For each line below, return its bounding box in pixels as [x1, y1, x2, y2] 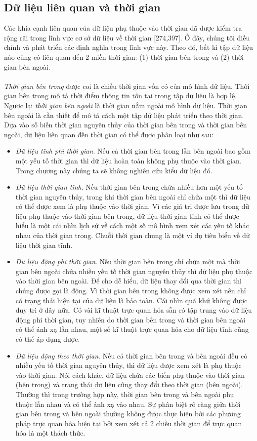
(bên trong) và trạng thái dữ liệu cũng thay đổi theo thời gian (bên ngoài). [15, 379, 243, 390]
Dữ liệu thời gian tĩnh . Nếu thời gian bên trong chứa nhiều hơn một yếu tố [15, 182, 243, 192]
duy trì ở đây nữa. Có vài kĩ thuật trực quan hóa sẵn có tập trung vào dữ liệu [15, 305, 252, 315]
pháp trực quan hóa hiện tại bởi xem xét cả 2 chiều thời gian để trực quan [15, 418, 242, 428]
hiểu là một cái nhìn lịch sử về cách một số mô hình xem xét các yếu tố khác [15, 220, 249, 231]
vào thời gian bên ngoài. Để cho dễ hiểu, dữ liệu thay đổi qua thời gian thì [15, 276, 242, 286]
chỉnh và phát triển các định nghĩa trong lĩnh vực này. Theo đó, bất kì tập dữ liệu [4, 42, 253, 52]
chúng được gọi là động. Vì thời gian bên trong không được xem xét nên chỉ [15, 285, 246, 296]
